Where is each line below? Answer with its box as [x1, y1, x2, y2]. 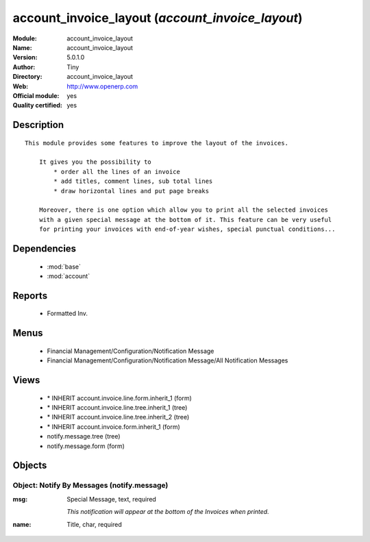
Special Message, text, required [66, 495, 157, 503]
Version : [12, 53, 38, 62]
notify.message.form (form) [47, 442, 125, 450]
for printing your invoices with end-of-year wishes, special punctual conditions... [38, 225, 336, 233]
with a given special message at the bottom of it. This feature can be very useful [38, 216, 332, 223]
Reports [12, 290, 48, 301]
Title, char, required [66, 520, 123, 528]
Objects [12, 460, 47, 471]
